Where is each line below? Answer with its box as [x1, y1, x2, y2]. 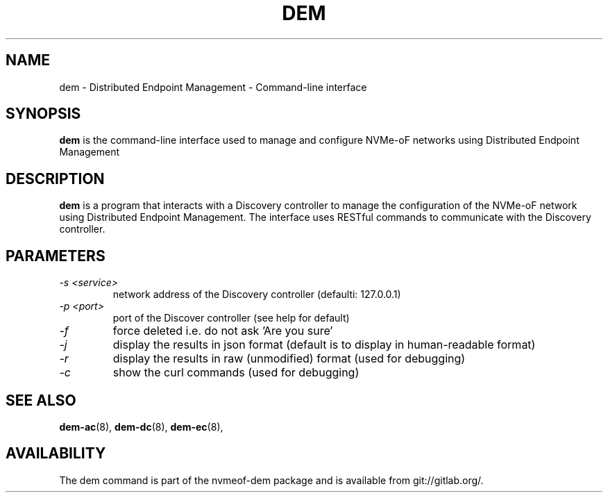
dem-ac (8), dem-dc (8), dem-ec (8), [59, 420, 223, 433]
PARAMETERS [6, 247, 105, 265]
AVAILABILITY [6, 445, 106, 463]
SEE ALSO [6, 391, 76, 409]
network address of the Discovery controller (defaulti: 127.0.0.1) [112, 288, 401, 301]
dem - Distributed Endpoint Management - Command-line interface [59, 81, 367, 93]
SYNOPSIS [6, 105, 81, 123]
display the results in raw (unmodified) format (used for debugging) [112, 351, 466, 366]
